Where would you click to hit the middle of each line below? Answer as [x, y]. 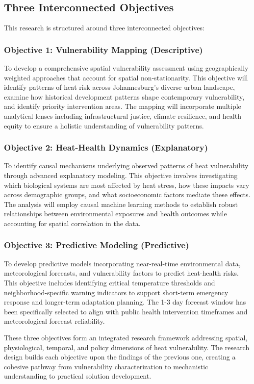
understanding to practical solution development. [78, 376]
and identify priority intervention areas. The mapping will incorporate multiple [123, 106]
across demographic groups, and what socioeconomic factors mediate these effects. [127, 194]
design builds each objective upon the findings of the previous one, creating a [120, 357]
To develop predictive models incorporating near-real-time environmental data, [122, 263]
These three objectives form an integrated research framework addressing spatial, [126, 337]
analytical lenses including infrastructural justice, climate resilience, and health [123, 115]
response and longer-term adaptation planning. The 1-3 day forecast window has [125, 302]
